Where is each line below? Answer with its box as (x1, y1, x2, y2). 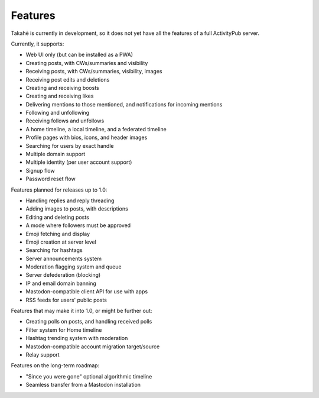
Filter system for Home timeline (25, 326, 102, 334)
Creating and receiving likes (25, 92, 94, 100)
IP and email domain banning (25, 280, 97, 287)
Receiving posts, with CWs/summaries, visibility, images (25, 68, 162, 75)
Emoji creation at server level (25, 238, 97, 245)
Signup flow (25, 167, 56, 174)
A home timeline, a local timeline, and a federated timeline (25, 125, 167, 132)
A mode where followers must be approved (25, 222, 131, 229)
